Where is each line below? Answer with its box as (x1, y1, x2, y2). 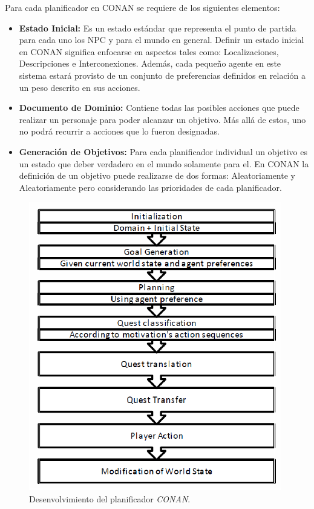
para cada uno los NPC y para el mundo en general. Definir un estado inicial (19, 33, 304, 46)
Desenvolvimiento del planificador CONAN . (29, 492, 191, 505)
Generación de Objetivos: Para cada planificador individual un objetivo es (19, 145, 308, 158)
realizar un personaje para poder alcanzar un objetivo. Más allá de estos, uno (19, 113, 306, 125)
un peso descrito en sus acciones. (19, 81, 140, 93)
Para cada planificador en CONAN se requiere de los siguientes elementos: (5, 1, 280, 13)
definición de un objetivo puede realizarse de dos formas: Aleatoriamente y (19, 169, 295, 182)
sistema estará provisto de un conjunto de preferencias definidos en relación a (19, 68, 306, 81)
